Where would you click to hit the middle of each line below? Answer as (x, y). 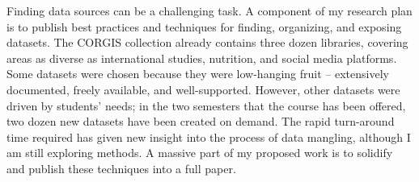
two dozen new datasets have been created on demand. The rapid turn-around (201, 121)
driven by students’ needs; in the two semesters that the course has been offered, (206, 105)
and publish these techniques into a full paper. (121, 168)
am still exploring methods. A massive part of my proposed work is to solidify (200, 153)
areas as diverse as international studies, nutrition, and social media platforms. (202, 58)
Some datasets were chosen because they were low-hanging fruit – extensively (198, 74)
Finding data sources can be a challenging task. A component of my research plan (209, 10)
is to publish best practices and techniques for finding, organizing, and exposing (204, 26)
